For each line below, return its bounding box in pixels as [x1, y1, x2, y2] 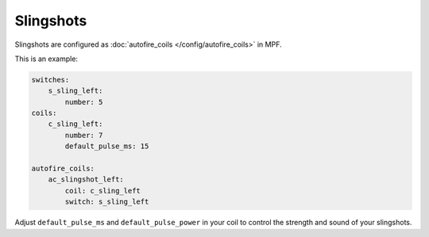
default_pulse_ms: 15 [64, 142, 149, 151]
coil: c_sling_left [64, 186, 141, 195]
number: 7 [64, 131, 103, 140]
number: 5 [64, 97, 103, 106]
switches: [31, 75, 70, 84]
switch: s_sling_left [64, 197, 149, 206]
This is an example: [14, 54, 79, 63]
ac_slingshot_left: [48, 175, 125, 184]
